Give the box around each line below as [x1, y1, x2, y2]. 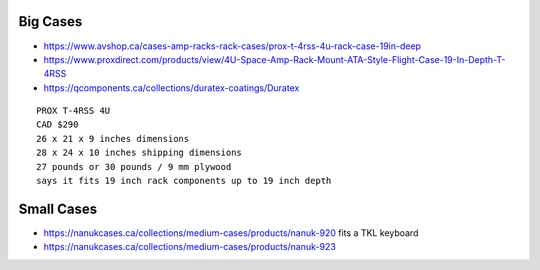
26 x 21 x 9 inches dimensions [36, 133, 190, 144]
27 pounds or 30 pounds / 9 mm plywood [36, 161, 232, 172]
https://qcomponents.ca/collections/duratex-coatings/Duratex [43, 81, 300, 94]
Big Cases [18, 13, 83, 30]
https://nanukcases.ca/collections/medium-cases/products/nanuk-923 [43, 241, 337, 253]
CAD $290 [36, 119, 79, 130]
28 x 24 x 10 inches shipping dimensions [36, 147, 242, 159]
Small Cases [18, 200, 98, 217]
